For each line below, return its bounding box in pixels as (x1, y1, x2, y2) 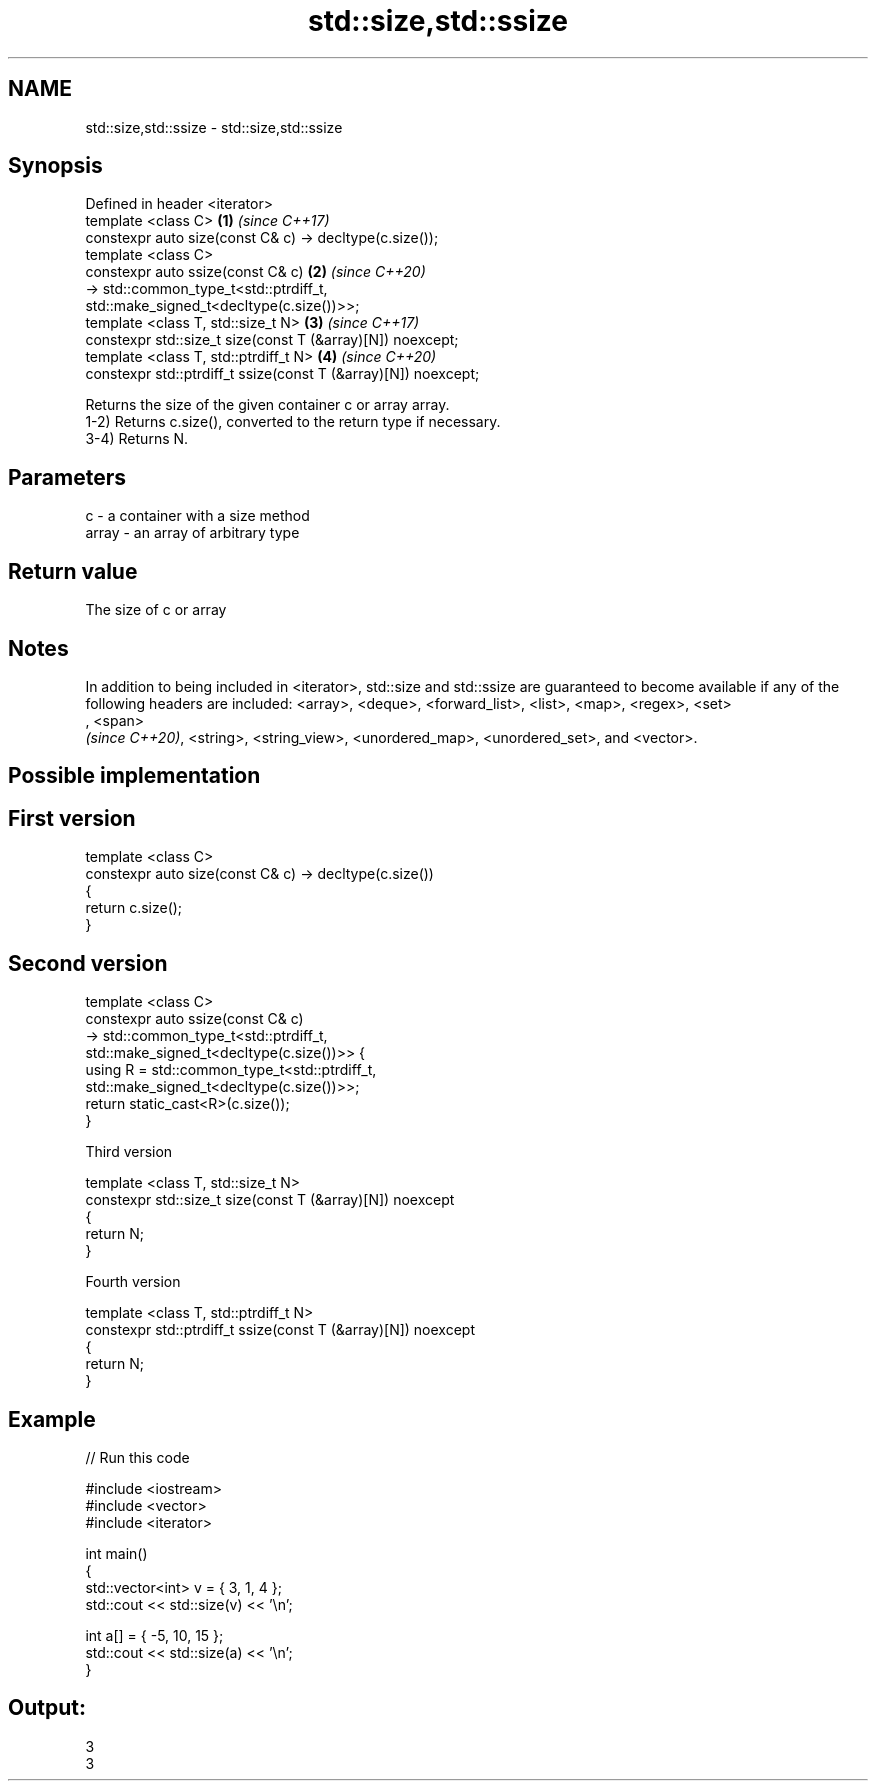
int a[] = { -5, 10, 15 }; (85, 1626, 224, 1644)
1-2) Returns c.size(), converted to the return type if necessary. (85, 413, 501, 431)
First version (8, 805, 136, 831)
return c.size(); (85, 899, 183, 917)
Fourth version (85, 1273, 181, 1291)
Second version (8, 950, 168, 976)
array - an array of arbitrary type (85, 524, 300, 542)
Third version (85, 1143, 173, 1161)
